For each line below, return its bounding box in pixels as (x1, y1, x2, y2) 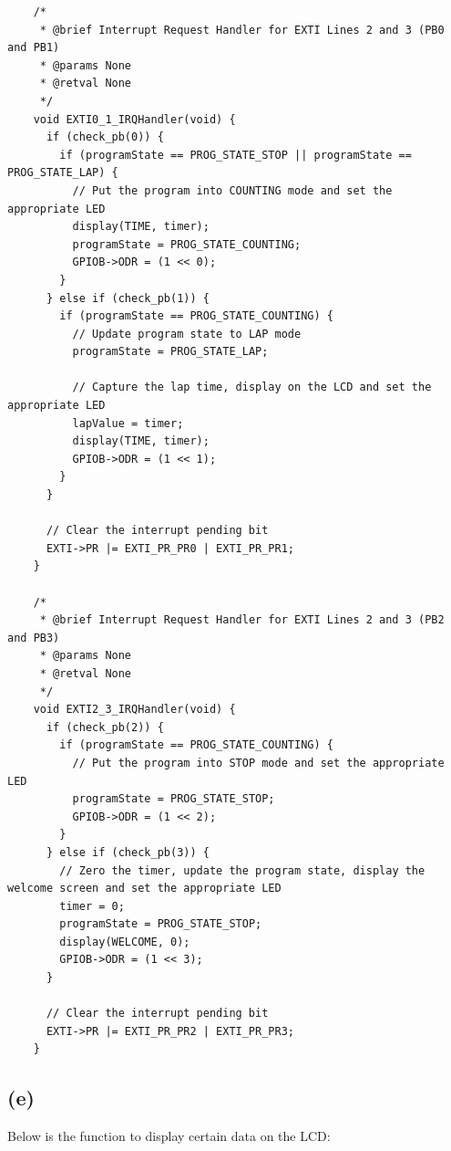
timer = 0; (59, 899, 125, 913)
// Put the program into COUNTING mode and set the (72, 183, 393, 197)
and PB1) (7, 41, 60, 55)
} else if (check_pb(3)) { (46, 845, 210, 859)
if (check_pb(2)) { (46, 720, 164, 734)
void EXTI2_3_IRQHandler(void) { (33, 703, 236, 717)
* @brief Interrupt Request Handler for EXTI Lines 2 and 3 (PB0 (39, 23, 445, 37)
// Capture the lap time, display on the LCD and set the (72, 381, 432, 394)
